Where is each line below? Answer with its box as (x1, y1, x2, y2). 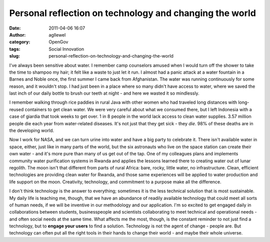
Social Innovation (48, 46, 84, 52)
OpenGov (48, 39, 68, 45)
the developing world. (9, 128, 54, 134)
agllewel (48, 32, 66, 38)
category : (9, 39, 30, 45)
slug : (9, 53, 20, 59)
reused (9, 106, 24, 112)
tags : (9, 46, 20, 52)
